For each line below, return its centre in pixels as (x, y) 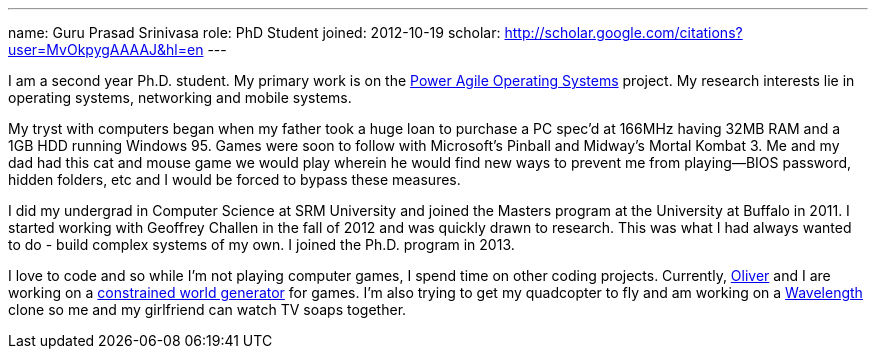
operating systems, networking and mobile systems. (180, 97)
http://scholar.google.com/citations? (623, 32)
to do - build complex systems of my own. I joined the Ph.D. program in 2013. (261, 244)
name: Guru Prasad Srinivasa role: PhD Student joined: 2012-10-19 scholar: (254, 32)
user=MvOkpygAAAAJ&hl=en (106, 49)
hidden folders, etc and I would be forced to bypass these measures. (234, 179)
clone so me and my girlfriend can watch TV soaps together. (207, 309)
